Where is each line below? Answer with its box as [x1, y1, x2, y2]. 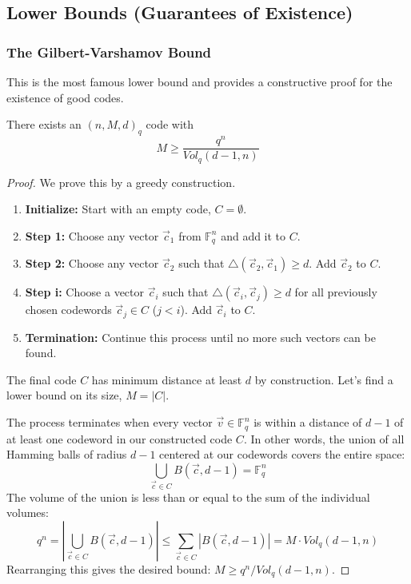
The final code [6, 371, 77, 387]
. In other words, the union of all [243, 430, 405, 447]
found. [25, 344, 57, 361]
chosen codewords [25, 301, 112, 318]
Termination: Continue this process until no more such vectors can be [25, 328, 376, 345]
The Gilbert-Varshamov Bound [6, 42, 212, 62]
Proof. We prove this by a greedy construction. [6, 173, 236, 190]
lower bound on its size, [6, 387, 122, 403]
